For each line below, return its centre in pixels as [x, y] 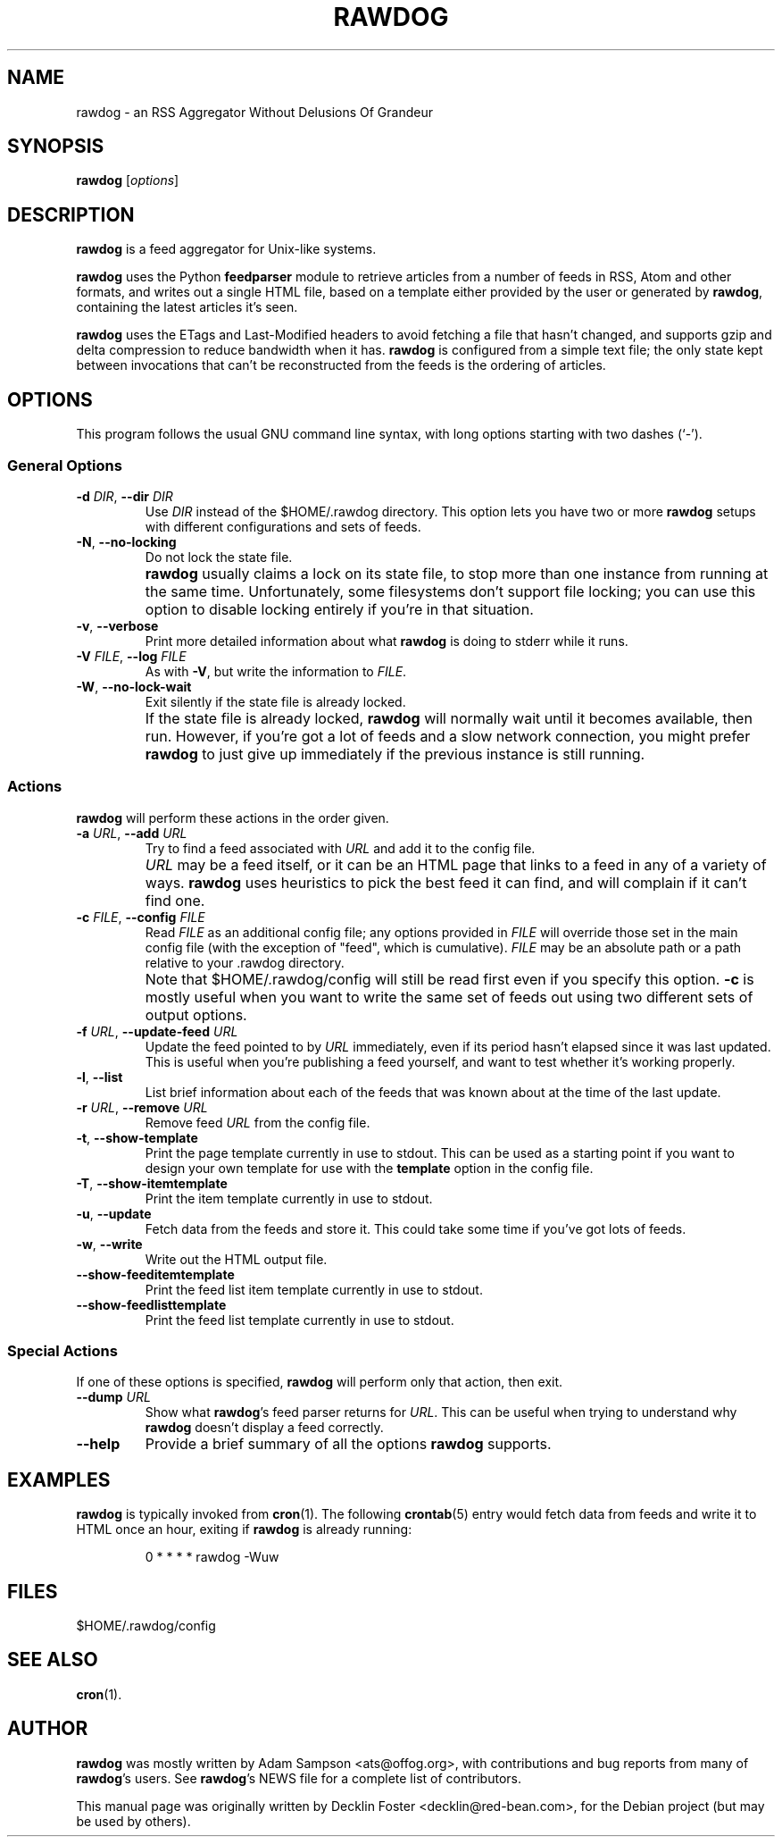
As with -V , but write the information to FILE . [276, 671]
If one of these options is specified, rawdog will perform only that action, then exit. [320, 1382]
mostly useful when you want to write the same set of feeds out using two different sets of [449, 997]
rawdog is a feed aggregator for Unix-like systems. [226, 249]
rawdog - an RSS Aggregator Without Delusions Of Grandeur [254, 112]
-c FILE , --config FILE [141, 917]
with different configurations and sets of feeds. [283, 526]
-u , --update [114, 1213]
